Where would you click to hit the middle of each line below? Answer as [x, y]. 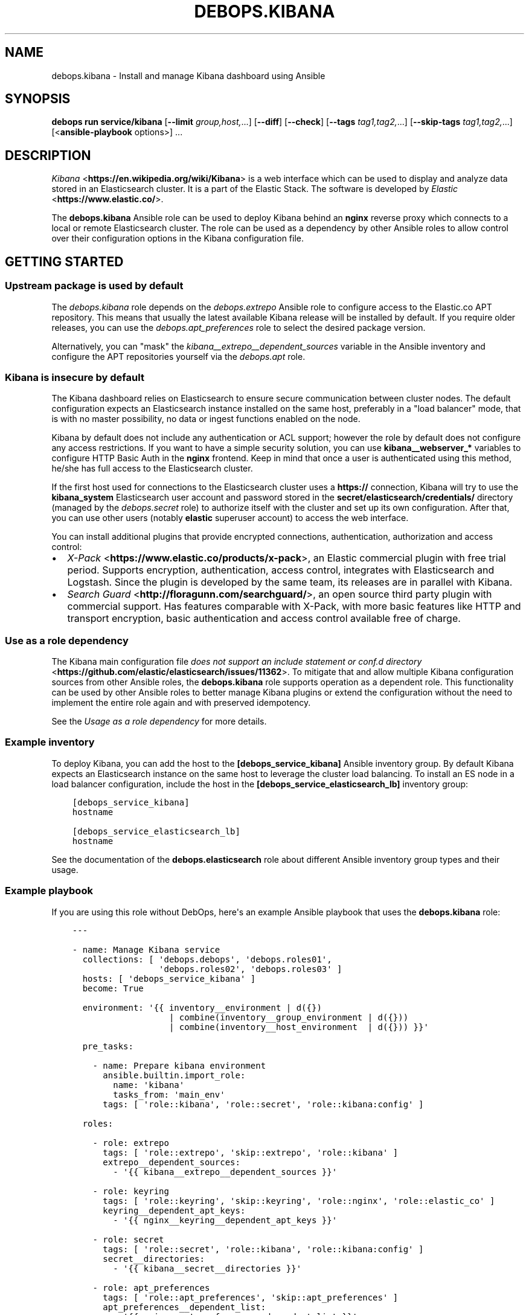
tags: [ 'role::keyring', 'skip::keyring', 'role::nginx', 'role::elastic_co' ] [299, 1201]
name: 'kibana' [149, 1085]
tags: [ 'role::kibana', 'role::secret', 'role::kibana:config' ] [263, 1104]
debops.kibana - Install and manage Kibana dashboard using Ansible [188, 75]
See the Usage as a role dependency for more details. [159, 721]
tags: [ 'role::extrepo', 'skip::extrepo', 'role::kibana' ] [251, 1152]
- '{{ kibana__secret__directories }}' [207, 1268]
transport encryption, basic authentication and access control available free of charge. [264, 619]
